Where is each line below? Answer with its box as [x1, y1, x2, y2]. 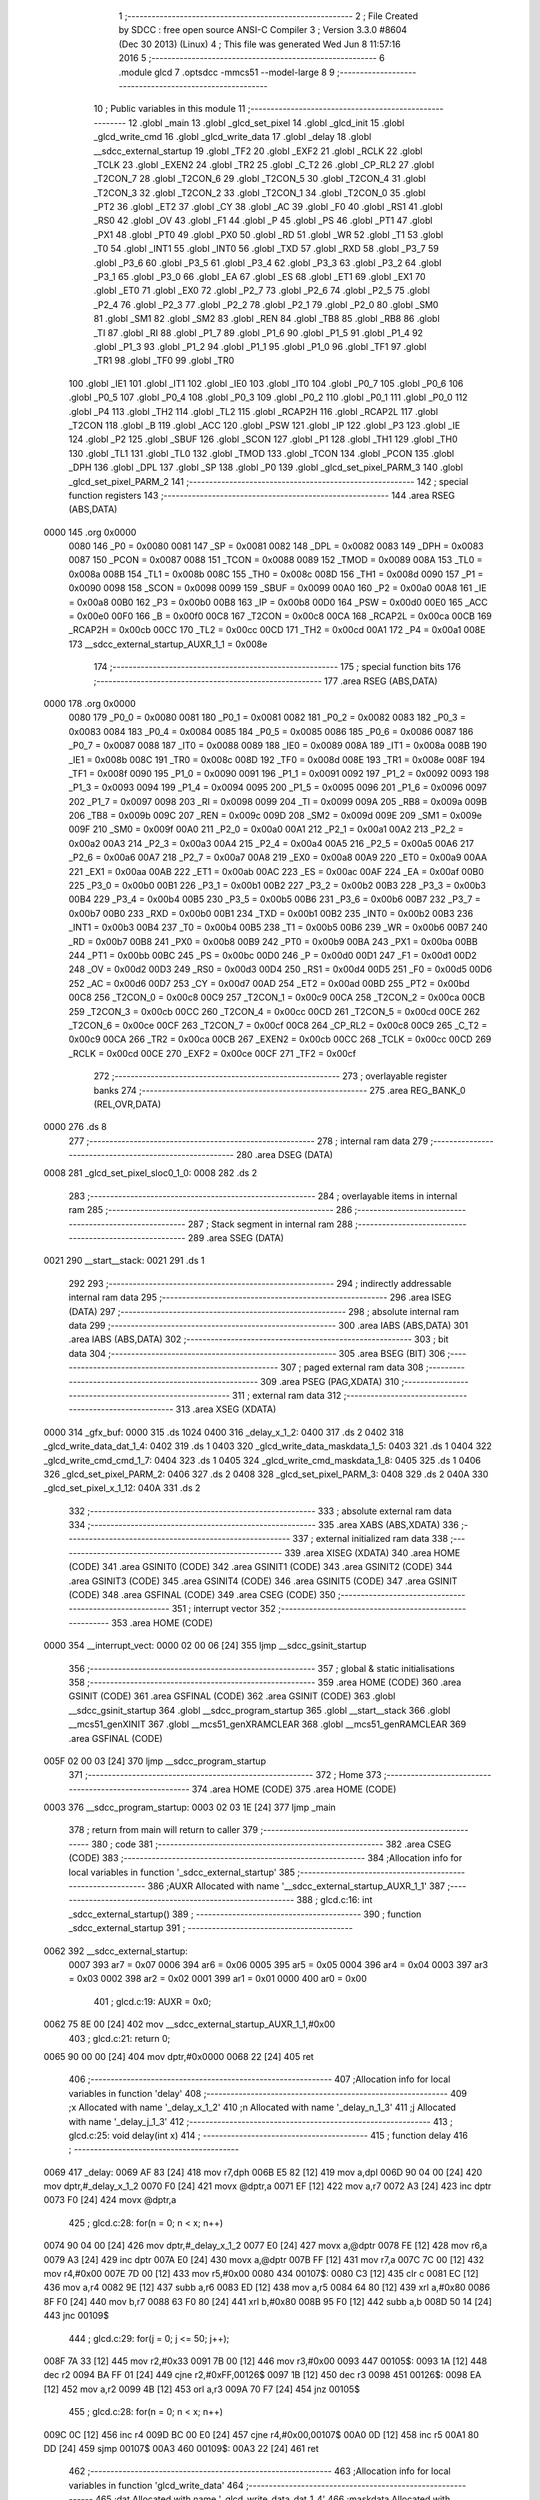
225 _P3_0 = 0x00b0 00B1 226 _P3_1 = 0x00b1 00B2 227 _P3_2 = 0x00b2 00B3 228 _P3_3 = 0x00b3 [68, 880, 487, 892]
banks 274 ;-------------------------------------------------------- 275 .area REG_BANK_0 [93, 1084, 466, 1096]
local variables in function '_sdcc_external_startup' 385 [68, 1866, 295, 1878]
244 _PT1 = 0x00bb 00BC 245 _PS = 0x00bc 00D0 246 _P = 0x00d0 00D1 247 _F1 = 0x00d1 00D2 [68, 950, 477, 961]
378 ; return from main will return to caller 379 [68, 1824, 259, 1836]
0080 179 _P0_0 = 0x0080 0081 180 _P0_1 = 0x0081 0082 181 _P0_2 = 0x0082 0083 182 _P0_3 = [68, 711, 467, 724]
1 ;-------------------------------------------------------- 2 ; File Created [118, 10, 419, 22]
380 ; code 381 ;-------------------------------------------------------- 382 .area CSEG [91, 1838, 452, 1850]
